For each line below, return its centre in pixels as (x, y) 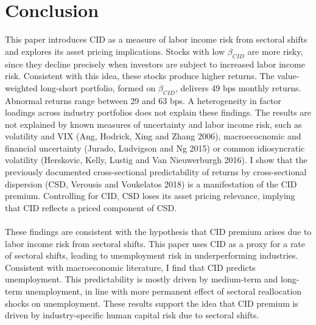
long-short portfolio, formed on (98, 87)
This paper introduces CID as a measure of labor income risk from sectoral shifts (156, 39)
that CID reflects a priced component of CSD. (91, 207)
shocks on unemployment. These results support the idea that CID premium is (152, 303)
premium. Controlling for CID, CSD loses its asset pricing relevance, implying (150, 196)
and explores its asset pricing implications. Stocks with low (115, 51)
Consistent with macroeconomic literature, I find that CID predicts (130, 267)
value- (288, 76)
